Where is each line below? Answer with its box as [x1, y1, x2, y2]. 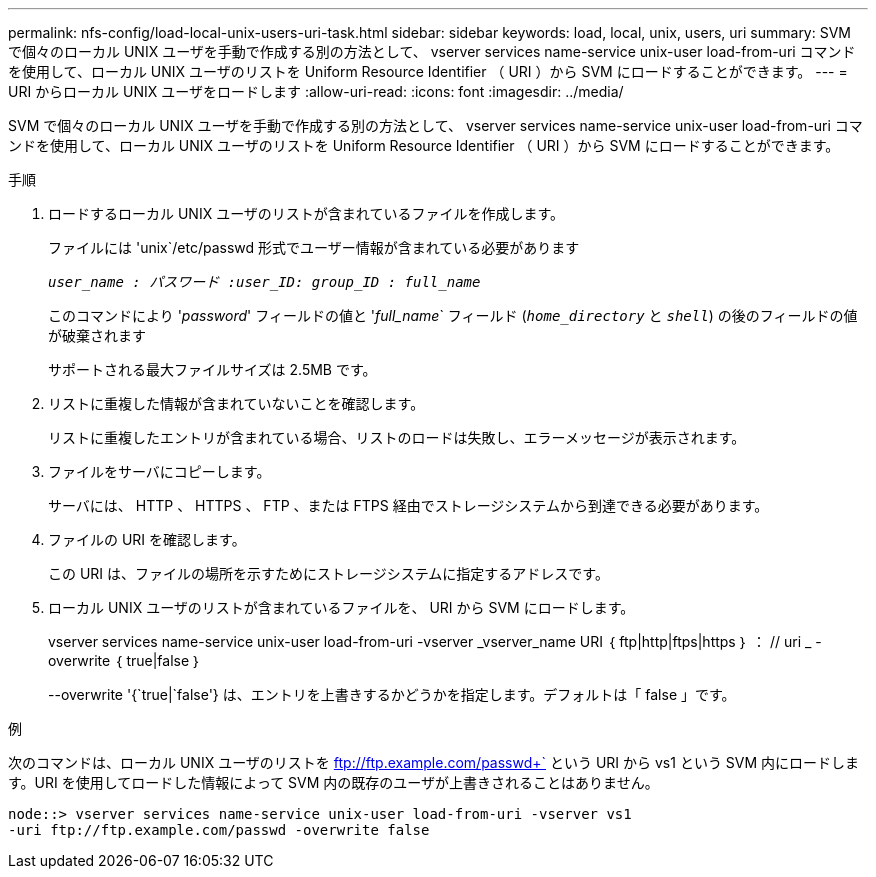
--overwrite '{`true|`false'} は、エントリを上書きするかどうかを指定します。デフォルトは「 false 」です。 [48, 686, 736, 703]
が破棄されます [48, 327, 146, 344]
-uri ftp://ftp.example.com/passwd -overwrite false [8, 822, 430, 838]
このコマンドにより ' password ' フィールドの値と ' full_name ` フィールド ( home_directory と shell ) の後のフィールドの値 [48, 307, 858, 324]
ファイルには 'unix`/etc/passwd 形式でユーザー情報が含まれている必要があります [48, 239, 580, 256]
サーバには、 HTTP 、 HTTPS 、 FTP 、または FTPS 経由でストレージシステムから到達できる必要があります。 [48, 497, 769, 514]
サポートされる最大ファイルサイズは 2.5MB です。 [48, 361, 377, 378]
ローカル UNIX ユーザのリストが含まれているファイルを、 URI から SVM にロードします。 [48, 599, 635, 616]
